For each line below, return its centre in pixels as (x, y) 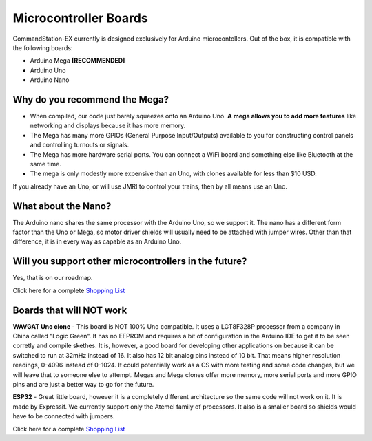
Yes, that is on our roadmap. (53, 278)
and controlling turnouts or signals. (80, 145)
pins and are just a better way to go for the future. (83, 384)
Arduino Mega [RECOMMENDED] (77, 61)
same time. (46, 164)
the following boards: (43, 47)
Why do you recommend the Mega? (91, 99)
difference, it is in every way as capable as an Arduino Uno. (97, 241)
